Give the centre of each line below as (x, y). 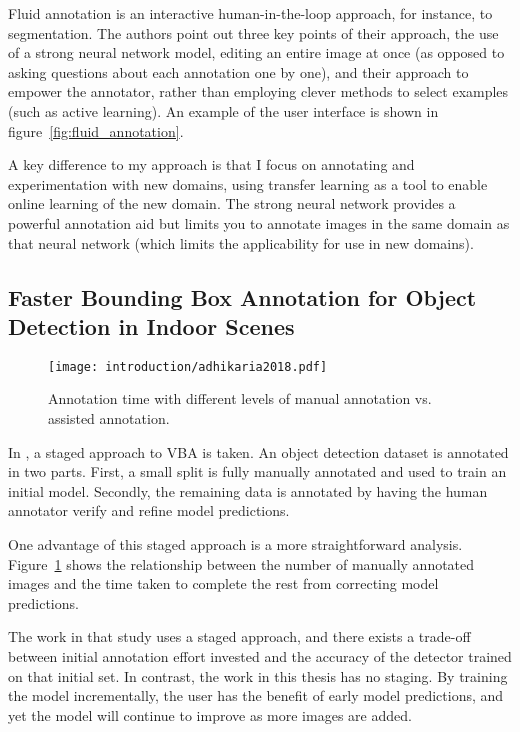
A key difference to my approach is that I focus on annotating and (211, 164)
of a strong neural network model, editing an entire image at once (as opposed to (256, 52)
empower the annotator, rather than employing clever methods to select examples (258, 91)
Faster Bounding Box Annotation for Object (242, 296)
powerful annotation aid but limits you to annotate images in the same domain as (259, 222)
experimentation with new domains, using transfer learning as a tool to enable (248, 183)
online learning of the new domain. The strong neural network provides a (232, 203)
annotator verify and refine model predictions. (149, 510)
